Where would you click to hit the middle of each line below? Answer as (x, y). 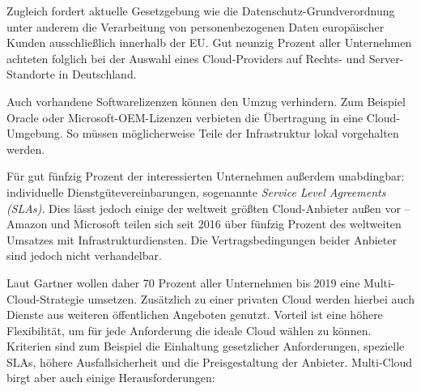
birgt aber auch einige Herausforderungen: (111, 378)
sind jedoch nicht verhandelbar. (84, 255)
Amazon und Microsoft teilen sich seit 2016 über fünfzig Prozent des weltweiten (204, 224)
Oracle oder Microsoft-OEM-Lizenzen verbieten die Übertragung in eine (185, 117)
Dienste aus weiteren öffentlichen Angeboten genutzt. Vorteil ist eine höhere (195, 314)
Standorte (31, 74)
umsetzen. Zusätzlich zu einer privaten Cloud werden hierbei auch (251, 298)
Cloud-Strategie (45, 298)
